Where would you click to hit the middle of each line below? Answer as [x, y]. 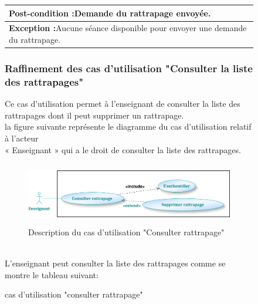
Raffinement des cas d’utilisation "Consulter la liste [129, 68]
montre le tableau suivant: [52, 274]
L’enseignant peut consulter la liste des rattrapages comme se [115, 263]
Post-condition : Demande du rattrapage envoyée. [110, 13]
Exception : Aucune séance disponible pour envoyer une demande [128, 28]
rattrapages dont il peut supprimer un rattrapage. [94, 115]
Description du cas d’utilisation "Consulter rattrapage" [126, 232]
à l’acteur [22, 138]
